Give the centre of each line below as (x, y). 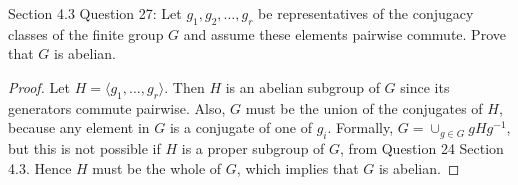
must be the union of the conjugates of (364, 107)
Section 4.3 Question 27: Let (95, 13)
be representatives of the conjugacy (366, 13)
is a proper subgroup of (253, 148)
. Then (184, 86)
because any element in (79, 127)
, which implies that (297, 167)
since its (425, 86)
